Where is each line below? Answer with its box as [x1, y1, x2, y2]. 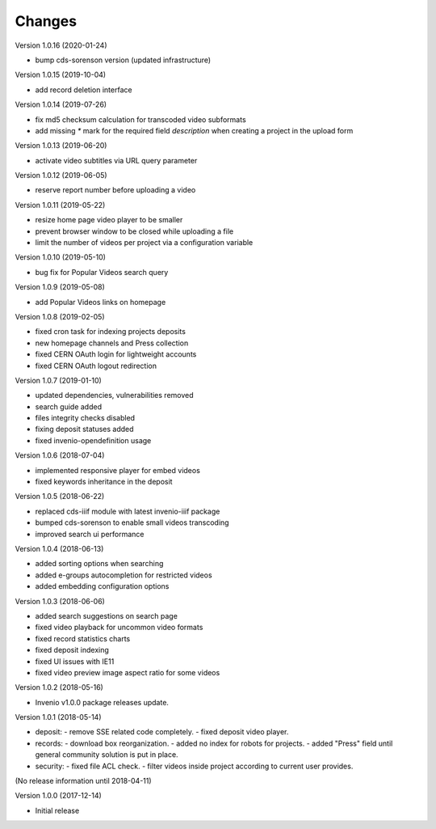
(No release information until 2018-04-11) [15, 776, 153, 786]
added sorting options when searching [35, 559, 164, 569]
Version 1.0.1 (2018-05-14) [15, 713, 102, 722]
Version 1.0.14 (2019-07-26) [15, 99, 107, 109]
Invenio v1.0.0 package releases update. [35, 697, 170, 707]
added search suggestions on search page [35, 611, 178, 620]
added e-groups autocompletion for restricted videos [35, 570, 213, 580]
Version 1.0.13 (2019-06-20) [15, 141, 107, 150]
